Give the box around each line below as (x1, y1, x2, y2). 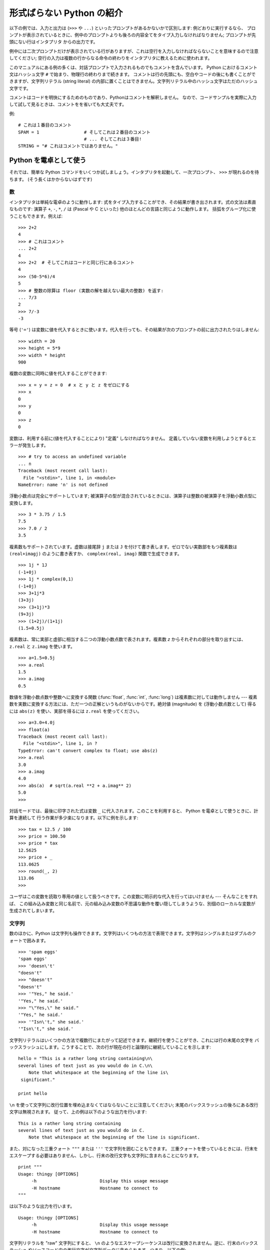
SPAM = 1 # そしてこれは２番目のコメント (18, 129, 151, 135)
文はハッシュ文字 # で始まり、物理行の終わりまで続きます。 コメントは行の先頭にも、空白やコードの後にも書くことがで (9, 71, 256, 77)
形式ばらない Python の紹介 (9, 7, 123, 18)
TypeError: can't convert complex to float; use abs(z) (18, 747, 158, 753)
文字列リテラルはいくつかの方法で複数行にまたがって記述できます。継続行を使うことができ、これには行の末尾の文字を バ (9, 1037, 259, 1043)
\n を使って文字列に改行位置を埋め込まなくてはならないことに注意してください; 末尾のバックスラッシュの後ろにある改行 (9, 1101, 258, 1107)
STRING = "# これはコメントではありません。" (18, 143, 118, 149)
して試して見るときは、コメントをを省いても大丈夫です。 (9, 101, 127, 107)
